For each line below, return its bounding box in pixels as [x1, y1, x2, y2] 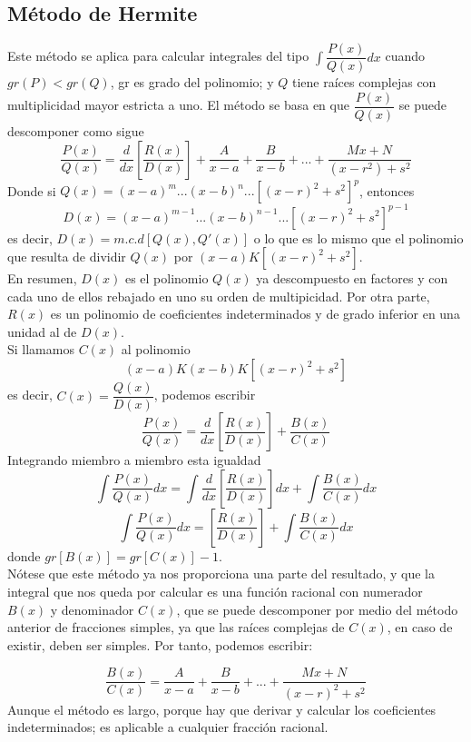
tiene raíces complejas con [291, 73, 437, 92]
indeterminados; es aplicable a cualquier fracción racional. [7, 717, 329, 737]
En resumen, [7, 269, 77, 288]
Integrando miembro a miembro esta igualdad [7, 450, 261, 470]
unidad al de [7, 322, 77, 341]
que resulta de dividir [7, 247, 126, 266]
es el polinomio [124, 269, 209, 288]
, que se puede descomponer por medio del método [176, 599, 458, 618]
